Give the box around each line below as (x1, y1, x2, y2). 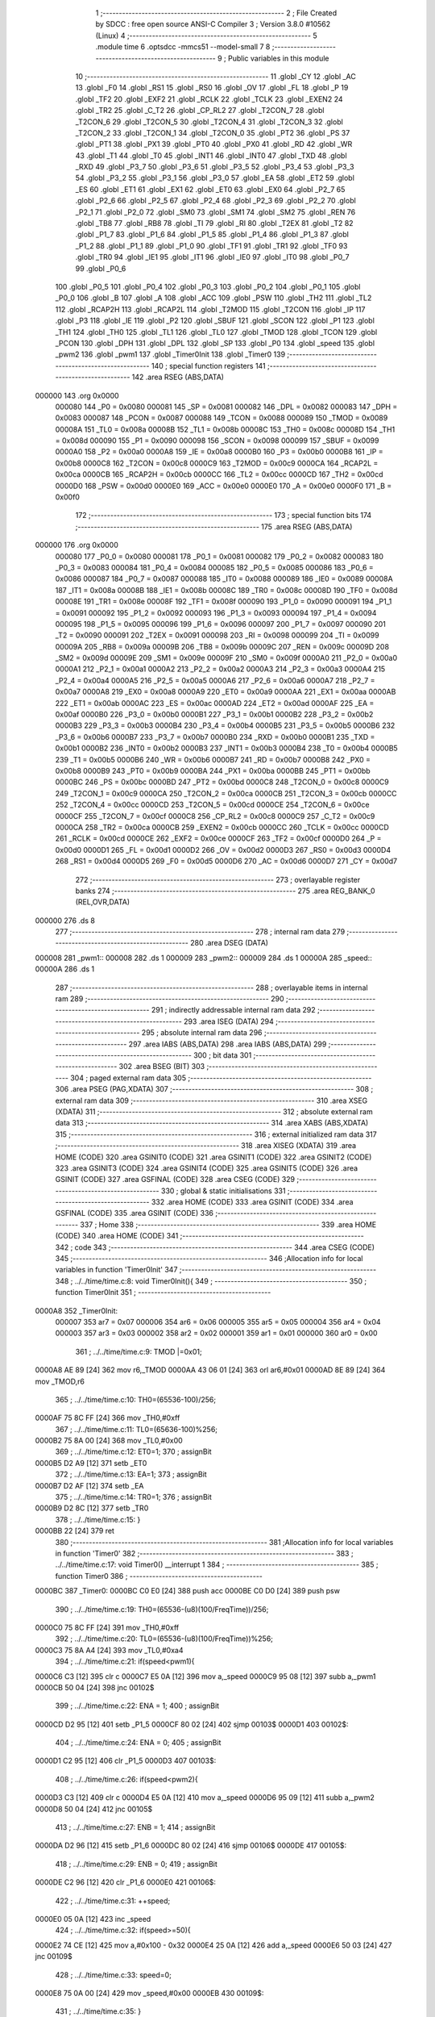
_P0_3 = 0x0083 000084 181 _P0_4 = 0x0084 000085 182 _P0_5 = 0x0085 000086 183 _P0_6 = (55, 562, 374, 572)
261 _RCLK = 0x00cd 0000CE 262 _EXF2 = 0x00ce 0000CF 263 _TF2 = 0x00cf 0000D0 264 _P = (55, 833, 382, 843)
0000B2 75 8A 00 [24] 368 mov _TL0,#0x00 (35, 1436, 183, 1446)
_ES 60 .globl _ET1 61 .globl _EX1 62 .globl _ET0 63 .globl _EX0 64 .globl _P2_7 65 (75, 184, 346, 194)
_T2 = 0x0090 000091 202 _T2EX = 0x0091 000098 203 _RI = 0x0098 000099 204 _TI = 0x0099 (55, 630, 379, 641)
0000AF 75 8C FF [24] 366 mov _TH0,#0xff (35, 1413, 180, 1423)
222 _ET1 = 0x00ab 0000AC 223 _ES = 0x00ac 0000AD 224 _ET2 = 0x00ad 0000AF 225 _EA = (55, 698, 375, 708)
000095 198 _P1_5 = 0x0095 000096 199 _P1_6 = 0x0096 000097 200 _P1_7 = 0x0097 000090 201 (55, 619, 387, 628)
